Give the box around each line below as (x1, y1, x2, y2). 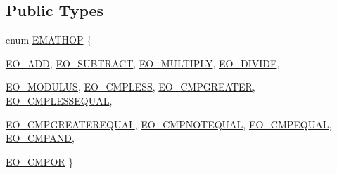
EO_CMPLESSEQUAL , (6, 93, 113, 107)
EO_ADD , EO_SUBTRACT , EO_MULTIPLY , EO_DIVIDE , (6, 55, 280, 70)
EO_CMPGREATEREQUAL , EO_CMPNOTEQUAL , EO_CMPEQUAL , (6, 116, 332, 131)
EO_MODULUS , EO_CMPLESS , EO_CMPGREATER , (6, 79, 255, 94)
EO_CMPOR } (6, 154, 74, 168)
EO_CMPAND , (6, 130, 75, 145)
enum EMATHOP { (6, 32, 92, 47)
